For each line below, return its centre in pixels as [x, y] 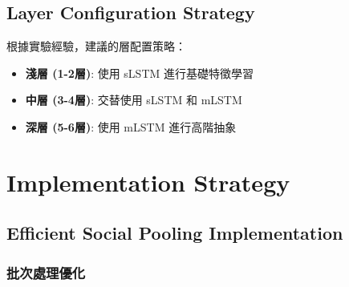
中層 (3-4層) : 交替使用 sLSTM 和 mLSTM [134, 100]
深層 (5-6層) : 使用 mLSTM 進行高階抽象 [131, 126]
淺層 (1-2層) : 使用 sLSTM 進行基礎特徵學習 [140, 73]
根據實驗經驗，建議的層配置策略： [96, 46]
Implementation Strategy [148, 182]
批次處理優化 [46, 272]
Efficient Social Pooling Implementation [175, 233]
